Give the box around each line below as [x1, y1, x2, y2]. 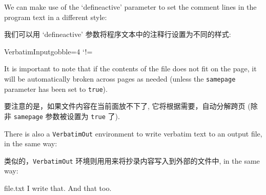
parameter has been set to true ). [4, 83, 108, 94]
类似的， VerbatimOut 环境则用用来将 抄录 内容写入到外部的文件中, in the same [4, 155, 260, 166]
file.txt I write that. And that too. [4, 183, 112, 193]
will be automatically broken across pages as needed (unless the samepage [4, 73, 236, 84]
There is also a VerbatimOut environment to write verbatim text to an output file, [4, 128, 262, 139]
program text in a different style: [4, 11, 107, 22]
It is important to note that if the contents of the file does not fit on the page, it [4, 63, 257, 74]
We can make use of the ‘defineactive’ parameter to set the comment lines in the [4, 2, 257, 12]
